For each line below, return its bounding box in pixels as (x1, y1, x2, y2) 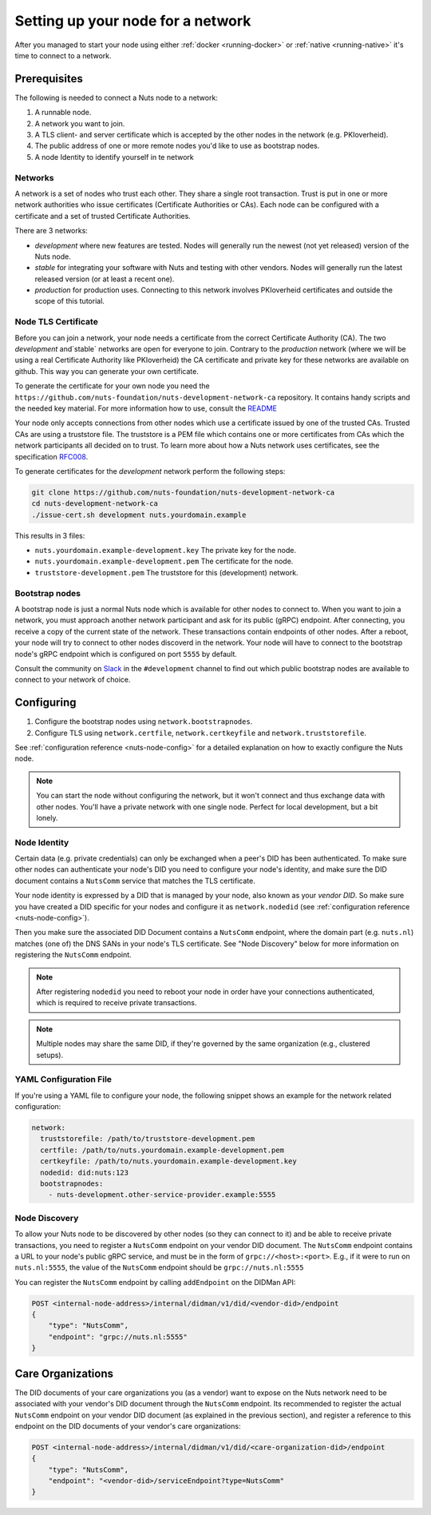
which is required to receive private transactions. (36, 998, 197, 1008)
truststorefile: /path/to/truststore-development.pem (40, 1135, 255, 1143)
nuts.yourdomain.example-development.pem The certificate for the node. (34, 556, 294, 567)
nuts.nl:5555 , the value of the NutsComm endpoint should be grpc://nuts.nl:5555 (14, 1262, 304, 1272)
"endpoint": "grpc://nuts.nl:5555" (48, 1332, 188, 1342)
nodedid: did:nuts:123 (40, 1167, 129, 1177)
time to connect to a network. (14, 50, 112, 60)
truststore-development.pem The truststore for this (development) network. (34, 567, 299, 577)
